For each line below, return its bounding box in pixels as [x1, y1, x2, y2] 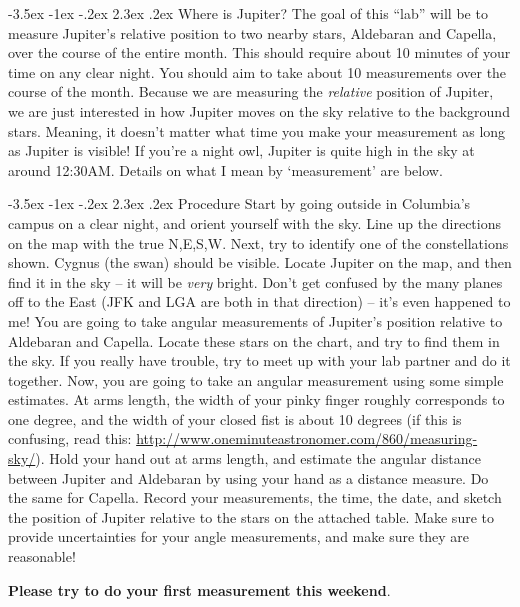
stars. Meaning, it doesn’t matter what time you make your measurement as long [8, 120, 506, 141]
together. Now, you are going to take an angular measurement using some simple [8, 369, 504, 390]
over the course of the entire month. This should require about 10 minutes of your [8, 42, 511, 63]
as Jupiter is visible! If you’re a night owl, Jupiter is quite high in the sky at [8, 140, 475, 161]
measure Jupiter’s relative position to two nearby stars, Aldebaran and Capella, [8, 22, 497, 43]
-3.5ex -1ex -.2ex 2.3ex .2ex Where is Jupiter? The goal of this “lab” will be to [8, 3, 488, 23]
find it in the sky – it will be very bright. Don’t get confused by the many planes [8, 271, 503, 292]
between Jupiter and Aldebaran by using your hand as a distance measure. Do [8, 467, 489, 488]
